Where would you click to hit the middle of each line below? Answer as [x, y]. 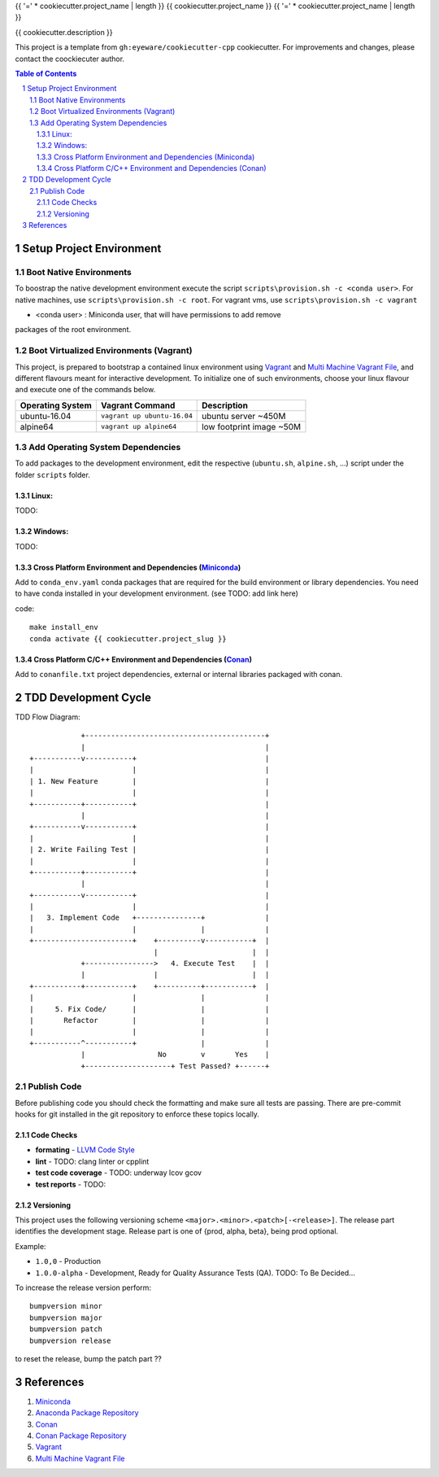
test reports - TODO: [71, 1184]
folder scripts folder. [53, 474]
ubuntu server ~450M [244, 416]
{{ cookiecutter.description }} [64, 32]
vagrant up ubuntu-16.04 [146, 416]
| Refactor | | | [150, 1020]
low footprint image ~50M [252, 426]
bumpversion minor [66, 1307]
